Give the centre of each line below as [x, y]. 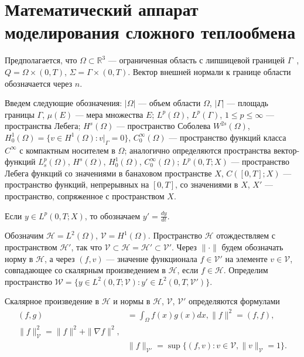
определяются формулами [234, 301]
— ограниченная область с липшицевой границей [196, 60]
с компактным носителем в [67, 150]
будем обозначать [252, 247]
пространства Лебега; [43, 126]
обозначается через [39, 83]
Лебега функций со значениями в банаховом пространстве [108, 173]
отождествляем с [246, 235]
